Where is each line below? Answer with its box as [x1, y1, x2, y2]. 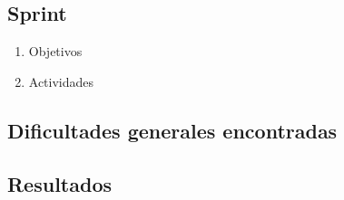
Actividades [28, 71, 94, 90]
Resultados [7, 169, 112, 197]
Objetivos [28, 42, 83, 61]
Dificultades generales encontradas [7, 116, 338, 144]
